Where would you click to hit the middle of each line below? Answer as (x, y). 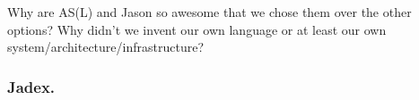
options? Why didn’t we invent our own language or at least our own (197, 29)
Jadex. (31, 86)
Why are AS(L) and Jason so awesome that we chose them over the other (209, 12)
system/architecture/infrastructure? (105, 47)
